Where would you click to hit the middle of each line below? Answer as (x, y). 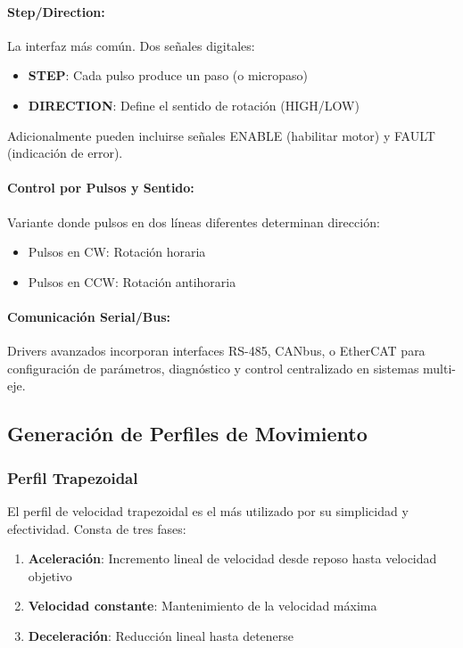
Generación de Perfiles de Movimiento (187, 434)
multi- (440, 368)
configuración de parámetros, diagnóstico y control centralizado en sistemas (213, 368)
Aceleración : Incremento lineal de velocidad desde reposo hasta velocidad (232, 558)
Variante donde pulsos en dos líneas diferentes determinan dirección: (194, 221)
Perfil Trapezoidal (73, 477)
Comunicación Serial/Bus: (89, 316)
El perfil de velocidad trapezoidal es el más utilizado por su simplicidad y (208, 510)
